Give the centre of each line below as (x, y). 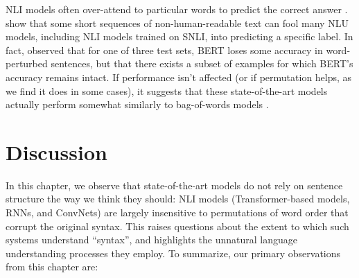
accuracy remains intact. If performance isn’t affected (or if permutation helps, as (179, 77)
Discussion (56, 151)
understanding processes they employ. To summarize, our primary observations (173, 253)
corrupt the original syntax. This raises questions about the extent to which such (177, 226)
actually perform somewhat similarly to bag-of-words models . (137, 104)
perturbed (27, 63)
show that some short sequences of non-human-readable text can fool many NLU (177, 23)
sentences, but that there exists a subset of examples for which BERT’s (202, 63)
